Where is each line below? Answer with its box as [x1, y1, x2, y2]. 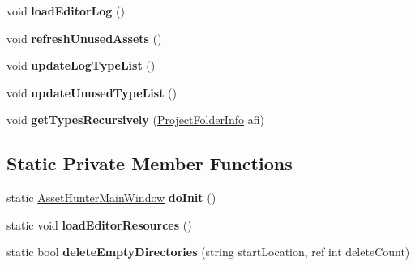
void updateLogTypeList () [6, 57, 156, 74]
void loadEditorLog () [6, 2, 125, 19]
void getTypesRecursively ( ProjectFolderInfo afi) [6, 111, 264, 128]
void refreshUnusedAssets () [6, 29, 162, 46]
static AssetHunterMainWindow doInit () [6, 189, 216, 206]
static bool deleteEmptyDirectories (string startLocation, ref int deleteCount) [6, 243, 410, 260]
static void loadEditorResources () [6, 216, 192, 233]
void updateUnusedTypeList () [6, 84, 177, 101]
